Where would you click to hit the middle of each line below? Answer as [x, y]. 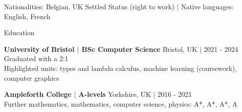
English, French [27, 16]
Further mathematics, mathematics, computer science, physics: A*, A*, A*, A [121, 103]
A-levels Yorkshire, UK [115, 94]
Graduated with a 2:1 [36, 58]
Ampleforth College [38, 94]
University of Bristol [39, 49]
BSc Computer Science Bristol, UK [140, 49]
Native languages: [207, 6]
